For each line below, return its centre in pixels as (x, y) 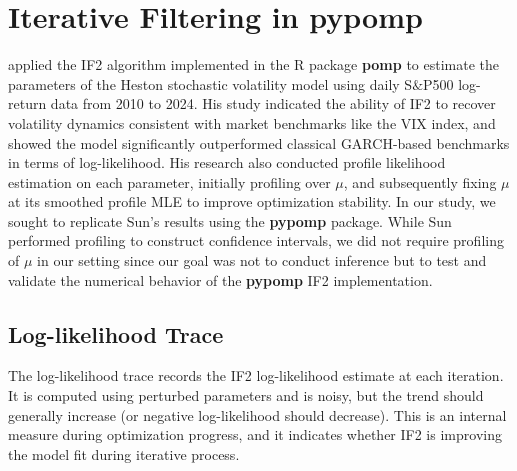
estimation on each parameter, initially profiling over (169, 181)
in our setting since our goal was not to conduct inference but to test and (262, 260)
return (27, 103)
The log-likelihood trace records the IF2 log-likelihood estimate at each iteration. (256, 375)
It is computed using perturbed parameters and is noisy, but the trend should (246, 395)
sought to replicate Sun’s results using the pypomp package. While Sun (230, 220)
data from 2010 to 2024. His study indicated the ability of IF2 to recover (273, 103)
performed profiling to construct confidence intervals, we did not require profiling (256, 240)
